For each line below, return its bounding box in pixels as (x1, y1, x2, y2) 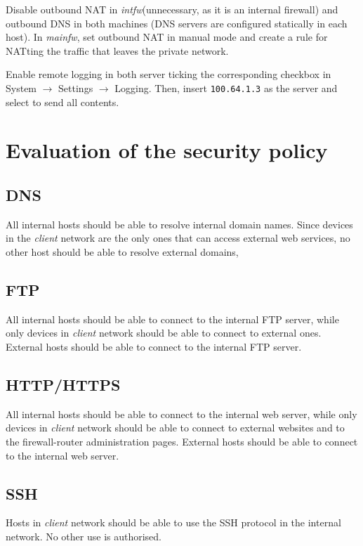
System (6, 80, 37, 95)
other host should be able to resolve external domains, (6, 244, 239, 259)
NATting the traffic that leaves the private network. (6, 43, 229, 58)
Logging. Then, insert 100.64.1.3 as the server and (114, 80, 338, 95)
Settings (58, 80, 93, 95)
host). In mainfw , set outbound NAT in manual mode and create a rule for (6, 30, 328, 44)
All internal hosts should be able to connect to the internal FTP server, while (6, 311, 339, 326)
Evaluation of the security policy (6, 136, 328, 164)
